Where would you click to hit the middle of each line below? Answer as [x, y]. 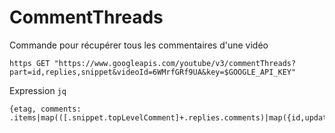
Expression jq [38, 90]
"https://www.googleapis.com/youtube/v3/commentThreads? [175, 63]
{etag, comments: [45, 109]
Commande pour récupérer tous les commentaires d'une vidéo [139, 45]
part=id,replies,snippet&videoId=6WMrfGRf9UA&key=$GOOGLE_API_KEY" [153, 72]
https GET [30, 63]
